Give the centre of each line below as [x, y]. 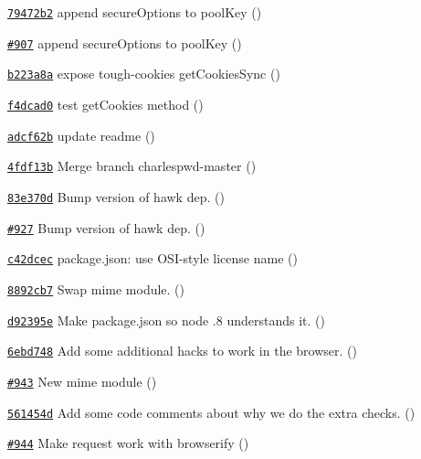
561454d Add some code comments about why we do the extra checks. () [211, 412]
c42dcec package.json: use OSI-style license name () [153, 258]
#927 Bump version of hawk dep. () [106, 227]
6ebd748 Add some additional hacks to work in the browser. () [182, 351]
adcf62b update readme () [81, 135]
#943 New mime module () [82, 381]
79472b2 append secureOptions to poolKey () [135, 12]
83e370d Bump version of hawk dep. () [116, 196]
